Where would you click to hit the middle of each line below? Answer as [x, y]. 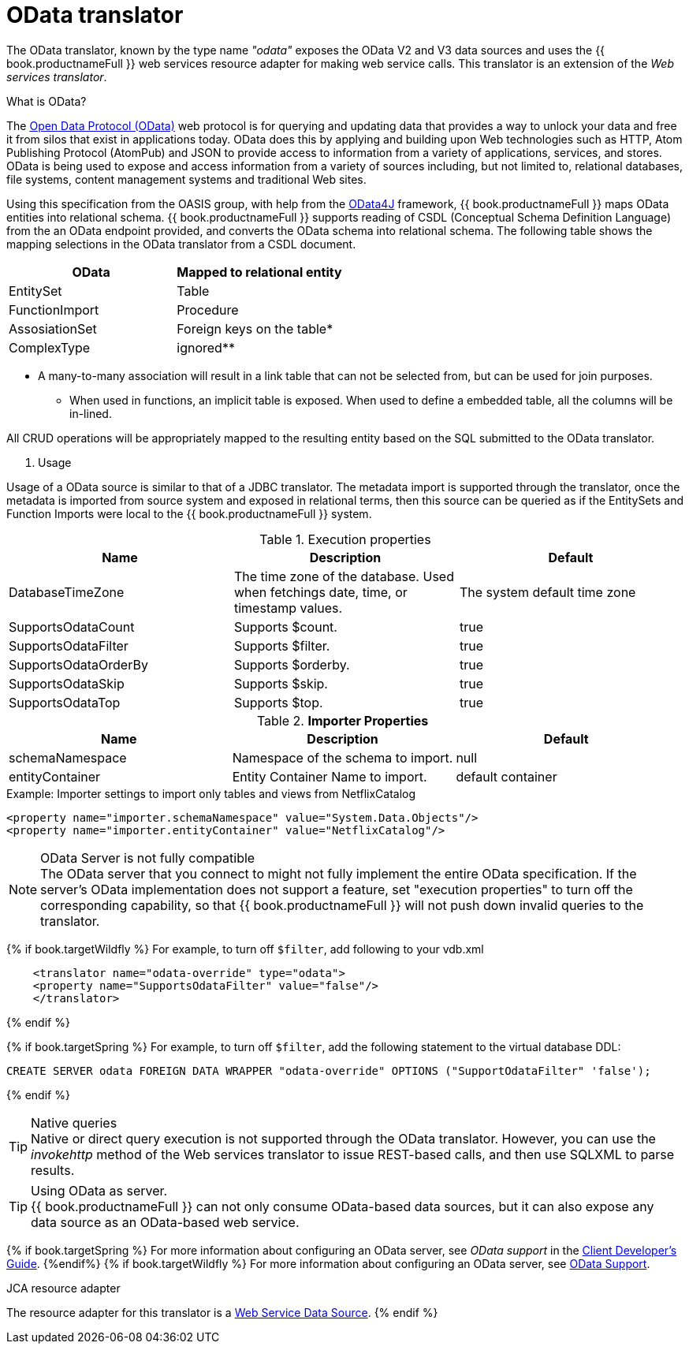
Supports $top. [278, 702]
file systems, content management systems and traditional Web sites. [186, 179]
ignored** [206, 347]
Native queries [74, 1123]
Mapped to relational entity [259, 272]
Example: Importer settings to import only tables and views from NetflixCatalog [211, 793]
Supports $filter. [282, 645]
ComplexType [50, 347]
